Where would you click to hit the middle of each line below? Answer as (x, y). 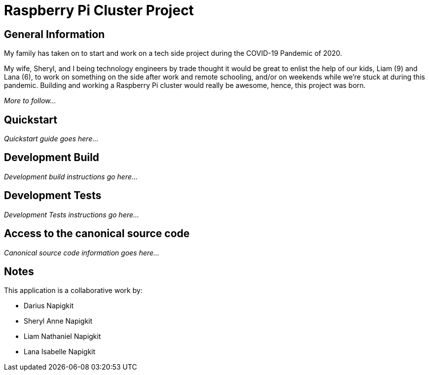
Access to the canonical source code (97, 234)
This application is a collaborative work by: (73, 291)
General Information (55, 34)
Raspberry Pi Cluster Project (99, 10)
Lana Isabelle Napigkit (60, 352)
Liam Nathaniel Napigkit (62, 336)
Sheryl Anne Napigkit (58, 321)
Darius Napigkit (49, 306)
